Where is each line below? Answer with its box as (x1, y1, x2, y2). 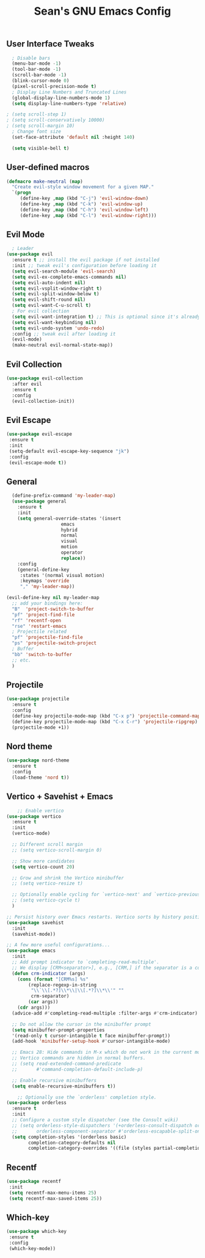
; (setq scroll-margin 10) (6, 123, 75, 129)
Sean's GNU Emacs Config (34, 4, 171, 18)
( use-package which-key (6, 1229, 67, 1235)
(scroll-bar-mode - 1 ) (12, 72, 67, 78)
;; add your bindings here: (12, 600, 84, 606)
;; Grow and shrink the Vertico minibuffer (12, 875, 124, 881)
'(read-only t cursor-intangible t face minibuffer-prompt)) (12, 1032, 171, 1039)
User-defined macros (6, 162, 90, 172)
